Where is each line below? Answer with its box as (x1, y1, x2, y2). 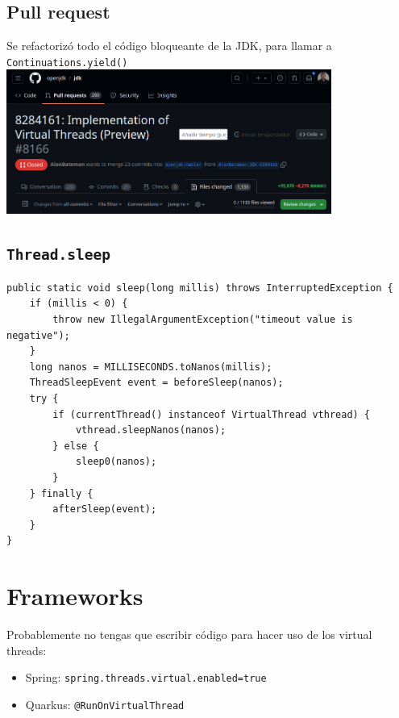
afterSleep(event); (52, 503, 157, 516)
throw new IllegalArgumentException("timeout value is (52, 314, 353, 325)
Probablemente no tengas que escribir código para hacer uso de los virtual (6, 626, 372, 643)
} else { (52, 440, 99, 452)
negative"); (6, 329, 70, 341)
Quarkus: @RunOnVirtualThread (25, 695, 185, 712)
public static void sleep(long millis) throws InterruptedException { (6, 282, 393, 294)
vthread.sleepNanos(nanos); (75, 424, 227, 436)
